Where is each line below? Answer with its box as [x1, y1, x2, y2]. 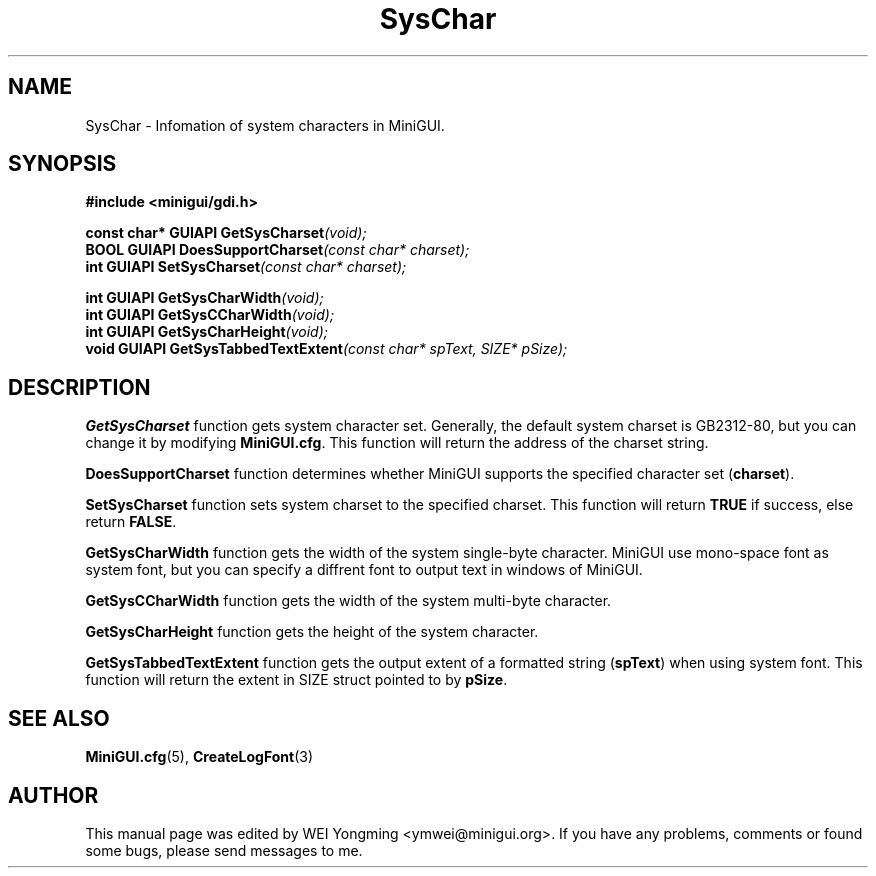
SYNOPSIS [8, 151, 117, 177]
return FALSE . [85, 513, 177, 531]
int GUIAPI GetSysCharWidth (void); [85, 289, 324, 307]
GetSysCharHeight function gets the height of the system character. [85, 623, 539, 641]
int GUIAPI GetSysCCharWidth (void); [85, 306, 335, 324]
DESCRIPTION [8, 374, 151, 400]
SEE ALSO [8, 705, 110, 731]
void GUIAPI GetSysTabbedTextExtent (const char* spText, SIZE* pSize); [85, 340, 568, 358]
